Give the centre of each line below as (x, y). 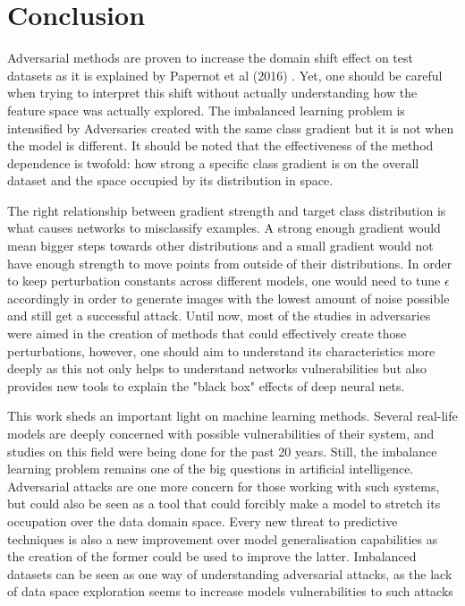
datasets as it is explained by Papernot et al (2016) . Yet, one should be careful (225, 75)
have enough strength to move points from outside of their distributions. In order (230, 263)
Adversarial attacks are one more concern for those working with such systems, (224, 486)
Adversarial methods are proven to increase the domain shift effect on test (210, 58)
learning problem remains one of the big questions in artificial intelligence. (211, 469)
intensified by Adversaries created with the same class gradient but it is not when (231, 128)
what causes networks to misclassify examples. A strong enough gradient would (224, 228)
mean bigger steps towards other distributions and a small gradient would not (220, 246)
